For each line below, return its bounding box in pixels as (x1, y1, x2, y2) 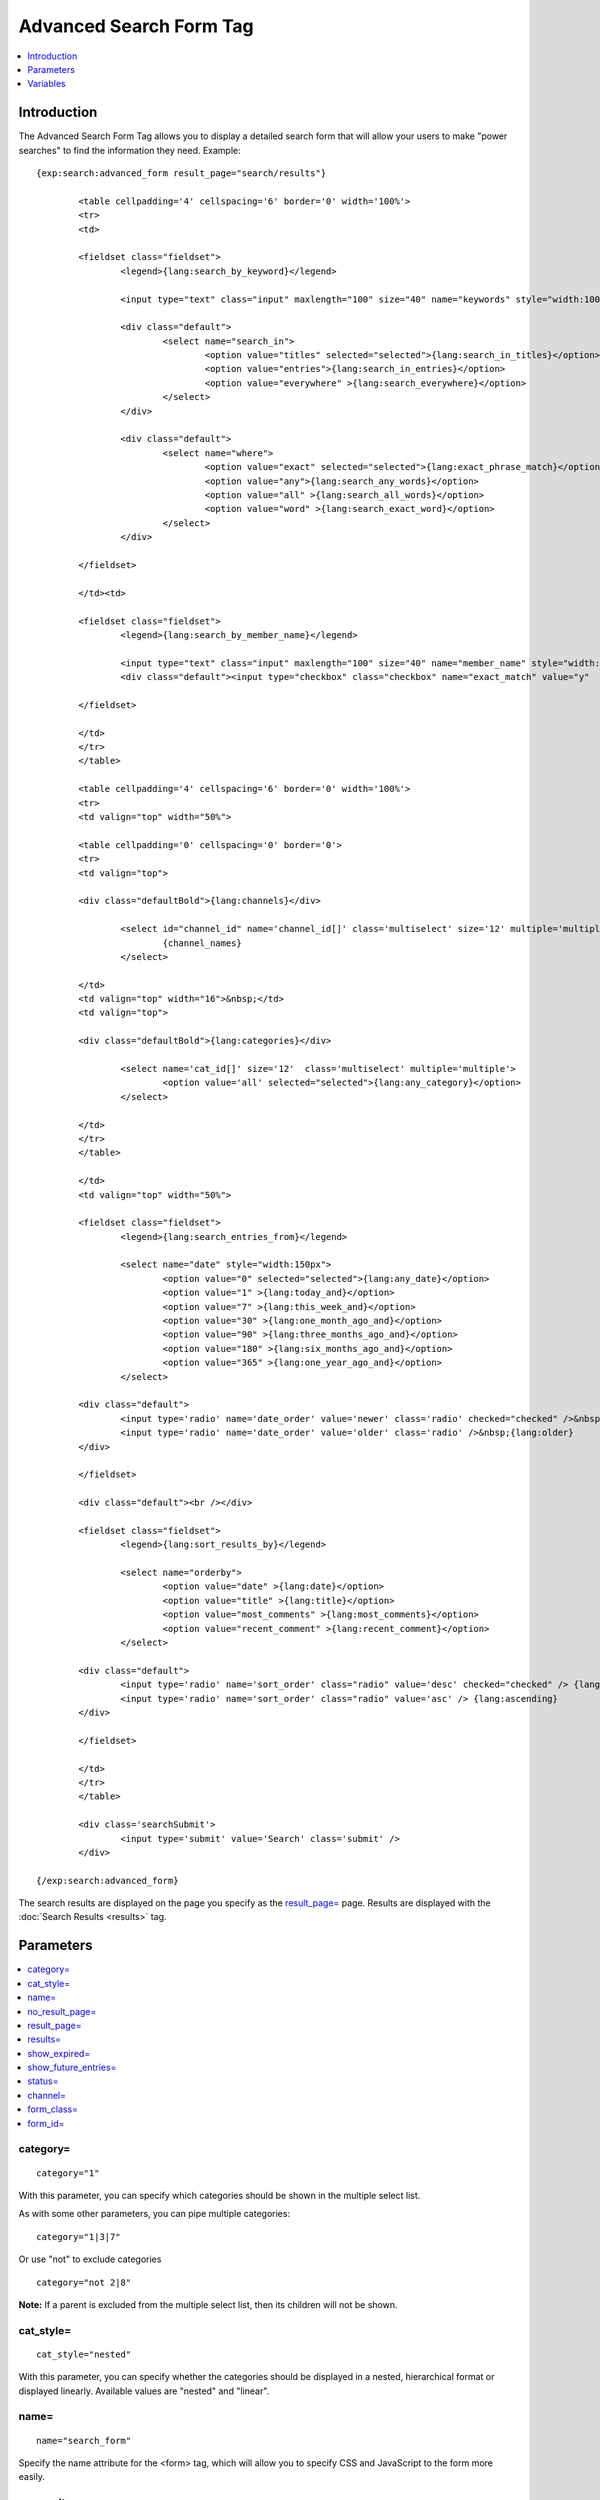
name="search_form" (36, 2435, 132, 2446)
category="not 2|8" (36, 2276, 132, 2288)
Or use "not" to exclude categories (18, 2253, 162, 2265)
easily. (18, 2471, 45, 2483)
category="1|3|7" (36, 2231, 121, 2242)
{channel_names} (162, 937, 242, 949)
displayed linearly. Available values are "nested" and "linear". (18, 2385, 270, 2397)
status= (27, 2075, 59, 2087)
